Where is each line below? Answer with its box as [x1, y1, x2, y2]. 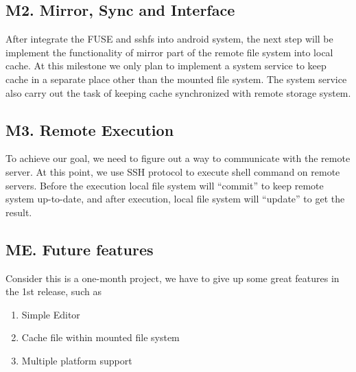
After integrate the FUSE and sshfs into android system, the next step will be [5, 32, 333, 46]
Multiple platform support [21, 353, 132, 367]
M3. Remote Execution [5, 119, 174, 140]
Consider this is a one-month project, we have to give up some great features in [5, 270, 340, 285]
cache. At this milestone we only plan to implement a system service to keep [5, 58, 327, 73]
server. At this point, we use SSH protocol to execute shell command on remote [5, 164, 340, 178]
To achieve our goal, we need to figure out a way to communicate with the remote [5, 151, 351, 165]
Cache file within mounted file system [21, 330, 180, 345]
